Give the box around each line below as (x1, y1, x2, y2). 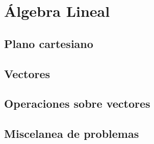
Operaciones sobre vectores (4, 95, 150, 111)
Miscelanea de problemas (4, 126, 139, 141)
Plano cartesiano (4, 35, 93, 51)
